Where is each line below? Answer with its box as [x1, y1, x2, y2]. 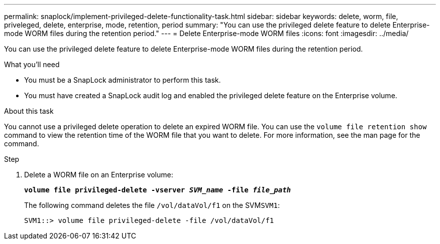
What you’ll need [4, 60, 60, 69]
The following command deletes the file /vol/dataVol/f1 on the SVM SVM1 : [24, 201, 280, 209]
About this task [4, 107, 54, 115]
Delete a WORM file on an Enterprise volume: [24, 170, 173, 179]
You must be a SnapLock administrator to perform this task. [24, 76, 221, 84]
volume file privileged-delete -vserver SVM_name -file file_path [24, 186, 291, 194]
